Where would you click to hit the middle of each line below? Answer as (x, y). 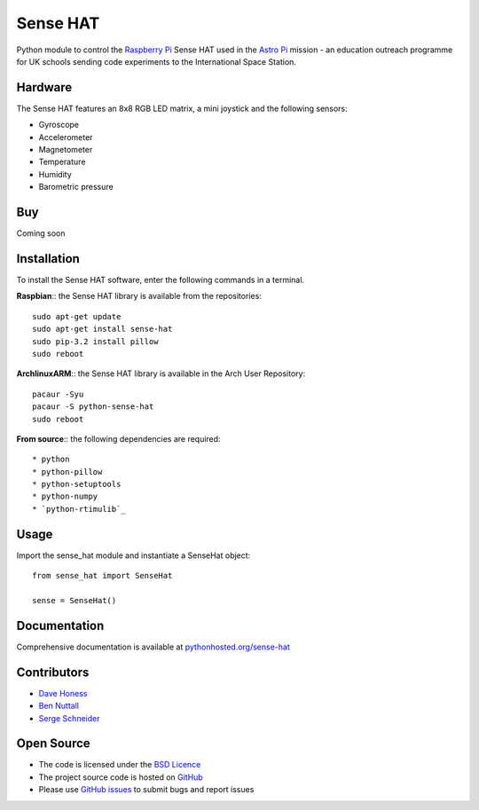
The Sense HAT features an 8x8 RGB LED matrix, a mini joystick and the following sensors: (182, 108)
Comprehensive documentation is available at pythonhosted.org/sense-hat (153, 647)
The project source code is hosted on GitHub (121, 777)
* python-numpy (65, 496)
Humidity (55, 174)
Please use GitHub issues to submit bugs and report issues (146, 790)
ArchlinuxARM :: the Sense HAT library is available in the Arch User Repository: (161, 374)
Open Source (53, 744)
